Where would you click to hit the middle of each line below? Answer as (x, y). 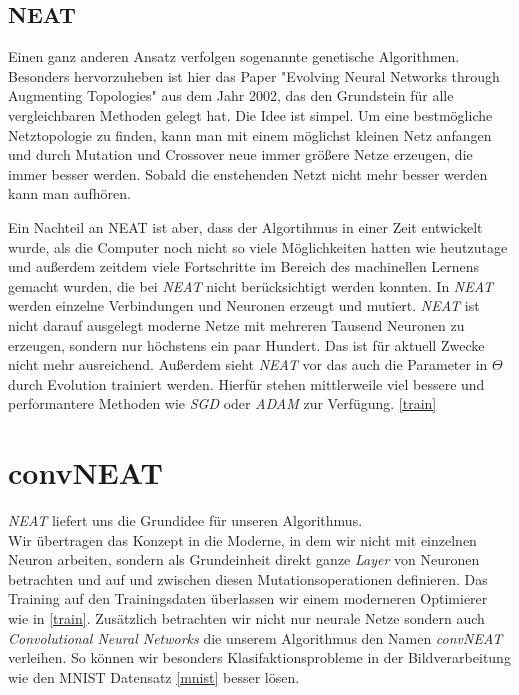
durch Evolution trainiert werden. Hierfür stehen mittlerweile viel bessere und (246, 383)
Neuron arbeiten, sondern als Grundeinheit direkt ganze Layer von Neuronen (244, 559)
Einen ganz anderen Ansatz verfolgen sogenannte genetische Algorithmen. (234, 56)
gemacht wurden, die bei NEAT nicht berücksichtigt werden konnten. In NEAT (251, 285)
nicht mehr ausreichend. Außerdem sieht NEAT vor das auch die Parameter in (248, 364)
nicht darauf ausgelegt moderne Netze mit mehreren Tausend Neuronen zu (236, 324)
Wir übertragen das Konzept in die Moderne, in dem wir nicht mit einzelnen (242, 539)
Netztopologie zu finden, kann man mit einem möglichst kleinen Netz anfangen (250, 134)
